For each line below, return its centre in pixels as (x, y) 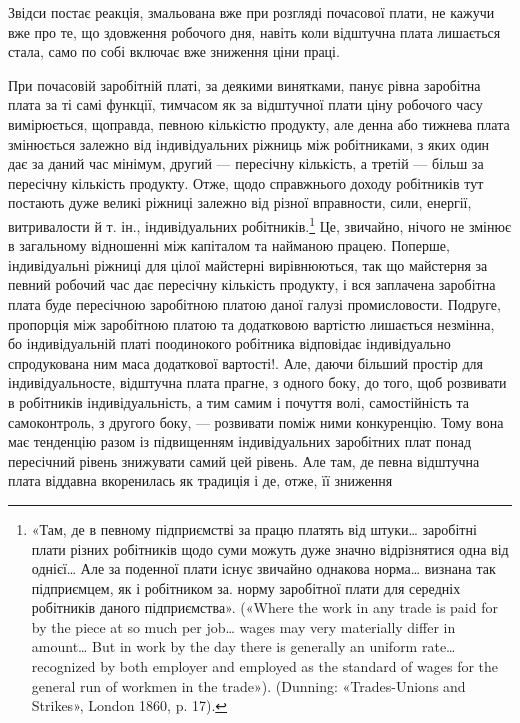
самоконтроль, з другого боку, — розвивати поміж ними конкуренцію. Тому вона (256, 421)
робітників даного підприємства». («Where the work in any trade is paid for (264, 607)
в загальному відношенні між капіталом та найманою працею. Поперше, (229, 245)
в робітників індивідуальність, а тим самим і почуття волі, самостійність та (239, 401)
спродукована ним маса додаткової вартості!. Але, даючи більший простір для (246, 362)
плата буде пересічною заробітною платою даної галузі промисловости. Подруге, (254, 303)
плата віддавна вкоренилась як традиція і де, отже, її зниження (200, 480)
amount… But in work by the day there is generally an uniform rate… (243, 646)
